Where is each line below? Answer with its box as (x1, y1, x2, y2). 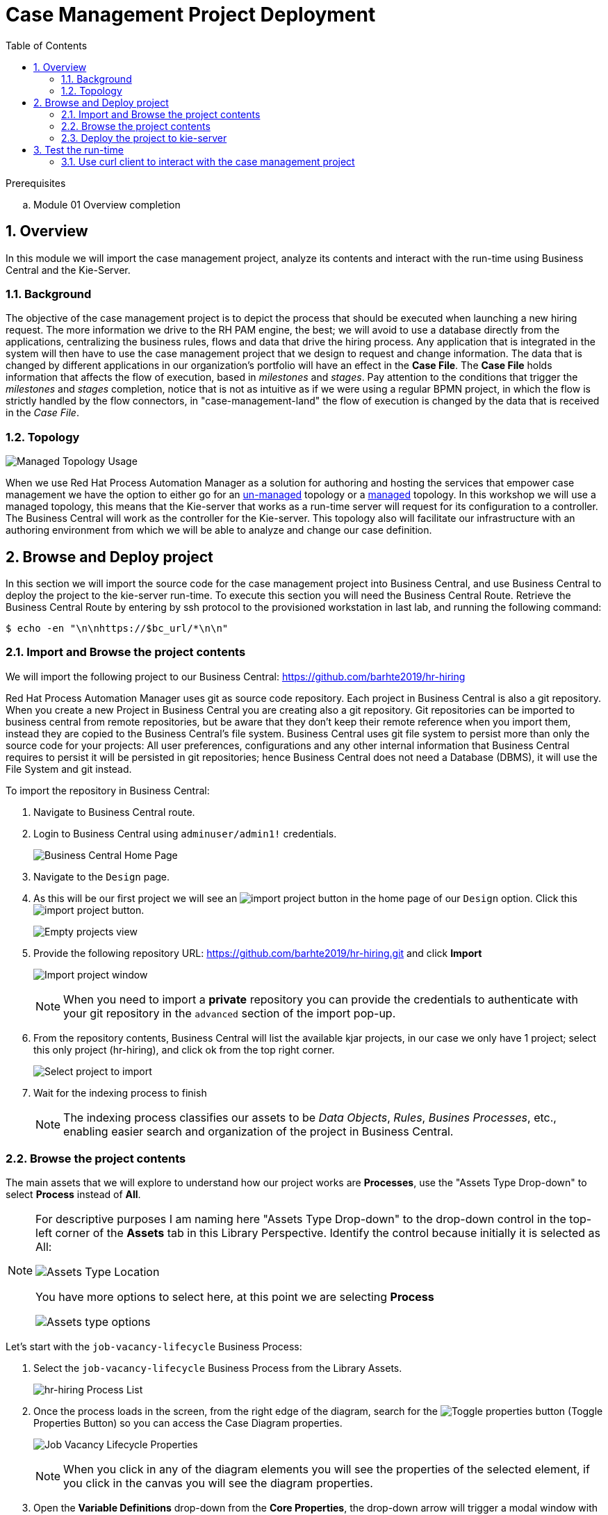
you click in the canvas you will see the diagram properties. (63, 1476, 373, 1491)
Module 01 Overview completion (33, 198, 181, 211)
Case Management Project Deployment (6, 3, 376, 26)
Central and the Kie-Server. (6, 263, 131, 276)
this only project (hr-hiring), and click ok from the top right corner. (33, 1043, 335, 1056)
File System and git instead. (6, 762, 132, 775)
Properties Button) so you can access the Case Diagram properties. (33, 1417, 343, 1430)
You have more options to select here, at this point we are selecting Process (35, 1290, 434, 1304)
